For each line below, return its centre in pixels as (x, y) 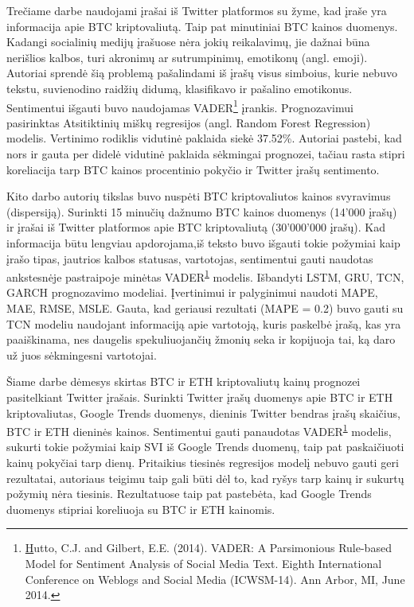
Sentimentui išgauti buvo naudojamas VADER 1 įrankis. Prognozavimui (180, 106)
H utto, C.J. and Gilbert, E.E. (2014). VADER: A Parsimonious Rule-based (208, 548)
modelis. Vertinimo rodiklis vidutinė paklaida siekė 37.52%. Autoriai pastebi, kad (204, 138)
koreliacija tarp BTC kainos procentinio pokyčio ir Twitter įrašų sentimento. (193, 169)
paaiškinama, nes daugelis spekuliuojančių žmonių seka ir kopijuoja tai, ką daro (201, 339)
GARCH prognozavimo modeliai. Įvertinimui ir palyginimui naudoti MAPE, (192, 292)
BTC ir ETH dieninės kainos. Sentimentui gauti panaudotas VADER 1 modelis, (199, 430)
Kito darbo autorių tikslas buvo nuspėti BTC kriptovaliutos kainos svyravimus (199, 196)
